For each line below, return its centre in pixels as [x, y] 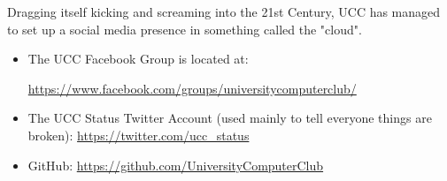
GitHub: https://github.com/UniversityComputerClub [176, 165]
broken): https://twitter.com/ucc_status [139, 135]
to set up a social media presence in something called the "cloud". [185, 29]
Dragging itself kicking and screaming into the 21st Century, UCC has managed [224, 11]
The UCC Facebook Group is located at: [138, 59]
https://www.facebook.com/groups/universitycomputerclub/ [192, 88]
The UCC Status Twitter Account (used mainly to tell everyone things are [230, 118]
